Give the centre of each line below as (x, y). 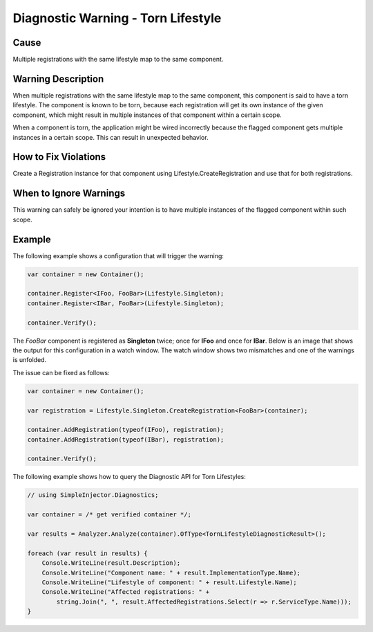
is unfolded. (30, 360)
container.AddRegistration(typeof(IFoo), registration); (126, 430)
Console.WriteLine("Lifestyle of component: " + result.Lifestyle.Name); (169, 582)
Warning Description (58, 79)
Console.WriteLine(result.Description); (111, 563)
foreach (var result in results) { (87, 553)
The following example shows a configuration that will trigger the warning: (118, 255)
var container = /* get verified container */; (109, 515)
